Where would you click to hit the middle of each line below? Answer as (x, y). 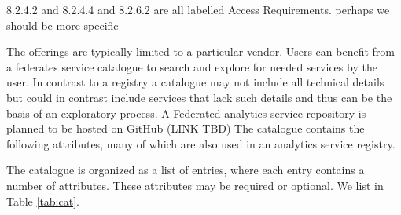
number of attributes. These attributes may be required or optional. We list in (195, 185)
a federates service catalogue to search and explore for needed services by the (192, 66)
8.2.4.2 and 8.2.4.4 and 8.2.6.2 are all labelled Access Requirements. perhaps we (198, 9)
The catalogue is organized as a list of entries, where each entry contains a (186, 170)
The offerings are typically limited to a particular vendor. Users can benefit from (201, 51)
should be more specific (63, 25)
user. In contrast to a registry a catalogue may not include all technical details (195, 82)
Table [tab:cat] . (43, 200)
